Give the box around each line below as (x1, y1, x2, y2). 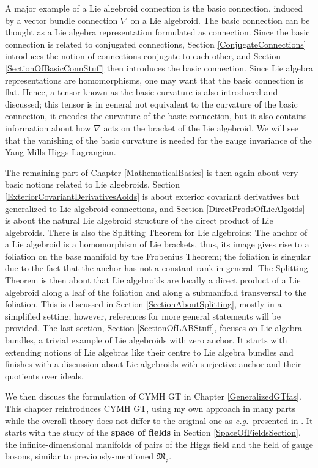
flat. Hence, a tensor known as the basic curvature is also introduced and (5, 86, 278, 98)
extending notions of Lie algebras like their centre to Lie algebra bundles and (5, 345, 294, 358)
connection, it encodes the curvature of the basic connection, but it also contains (5, 109, 307, 122)
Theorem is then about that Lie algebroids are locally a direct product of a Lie (5, 274, 301, 287)
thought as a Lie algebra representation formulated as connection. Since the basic (5, 26, 310, 38)
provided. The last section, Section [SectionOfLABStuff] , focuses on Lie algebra (5, 321, 302, 334)
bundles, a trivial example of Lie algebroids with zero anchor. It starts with (5, 334, 287, 346)
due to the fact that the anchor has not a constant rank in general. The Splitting (5, 261, 308, 274)
